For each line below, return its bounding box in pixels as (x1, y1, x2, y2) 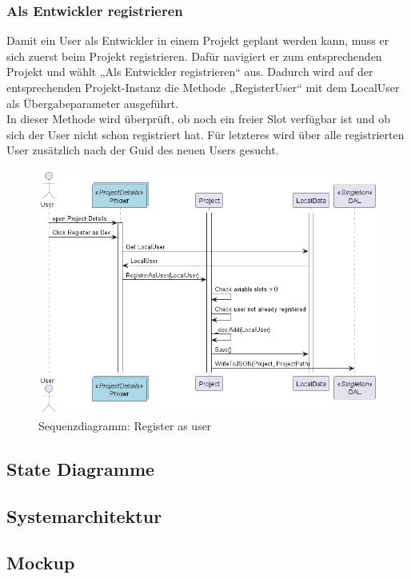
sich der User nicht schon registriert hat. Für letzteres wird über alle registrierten (6, 126, 405, 142)
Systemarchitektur (6, 503, 162, 528)
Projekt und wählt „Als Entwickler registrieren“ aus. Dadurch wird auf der (6, 63, 373, 80)
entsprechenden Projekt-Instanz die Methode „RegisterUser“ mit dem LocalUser (6, 79, 400, 95)
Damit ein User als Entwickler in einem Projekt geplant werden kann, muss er (6, 32, 389, 49)
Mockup (6, 550, 75, 575)
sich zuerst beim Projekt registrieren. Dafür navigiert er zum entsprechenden (6, 47, 382, 64)
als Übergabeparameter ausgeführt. (6, 94, 178, 111)
